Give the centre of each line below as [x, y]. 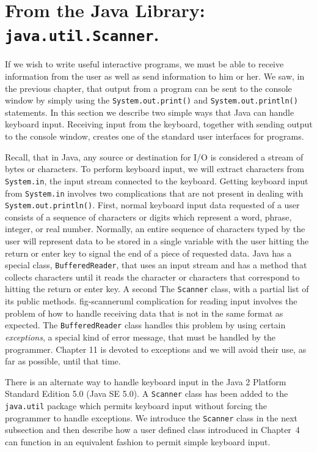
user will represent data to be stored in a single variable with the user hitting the [157, 241]
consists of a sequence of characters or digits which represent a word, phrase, [148, 217]
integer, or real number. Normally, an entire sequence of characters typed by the [155, 229]
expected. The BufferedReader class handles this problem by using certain [145, 325]
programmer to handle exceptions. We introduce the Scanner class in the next [151, 417]
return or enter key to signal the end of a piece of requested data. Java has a [148, 253]
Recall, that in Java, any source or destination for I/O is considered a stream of [154, 156]
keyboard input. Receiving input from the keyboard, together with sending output [159, 124]
